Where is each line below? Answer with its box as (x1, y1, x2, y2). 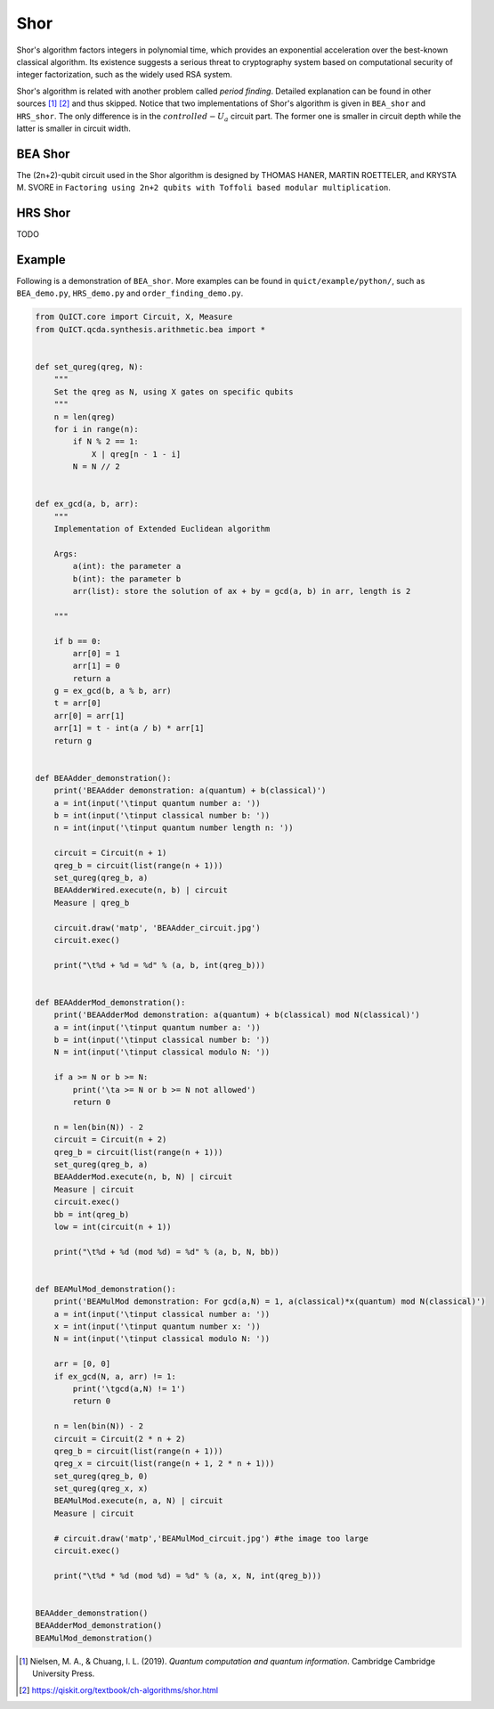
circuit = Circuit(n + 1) (53, 848, 167, 859)
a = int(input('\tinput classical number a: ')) (53, 1309, 271, 1319)
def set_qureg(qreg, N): (35, 362, 144, 371)
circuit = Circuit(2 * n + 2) (53, 1434, 186, 1444)
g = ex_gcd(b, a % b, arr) (53, 686, 173, 696)
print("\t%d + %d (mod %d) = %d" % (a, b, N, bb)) (53, 1247, 279, 1257)
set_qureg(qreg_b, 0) (53, 1470, 149, 1481)
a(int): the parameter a (72, 561, 182, 572)
